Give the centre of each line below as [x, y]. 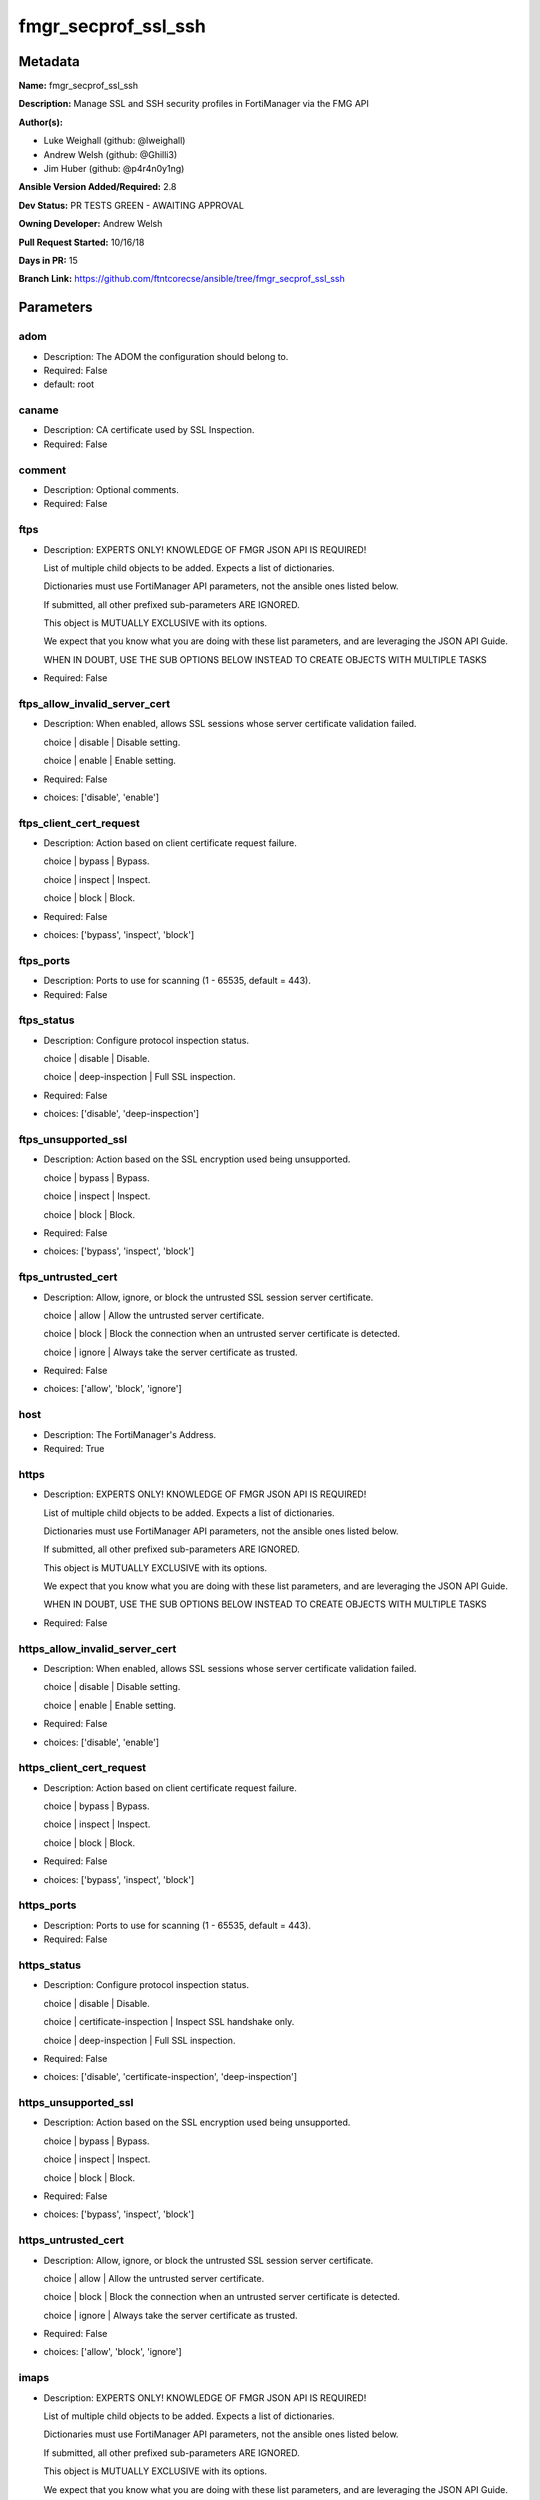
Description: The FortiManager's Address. [130, 1434]
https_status [50, 1965]
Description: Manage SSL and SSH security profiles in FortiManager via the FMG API [194, 104]
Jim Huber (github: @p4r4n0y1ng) [114, 169]
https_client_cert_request [82, 1768]
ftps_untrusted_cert [68, 1277]
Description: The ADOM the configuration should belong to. [166, 356]
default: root [69, 384]
